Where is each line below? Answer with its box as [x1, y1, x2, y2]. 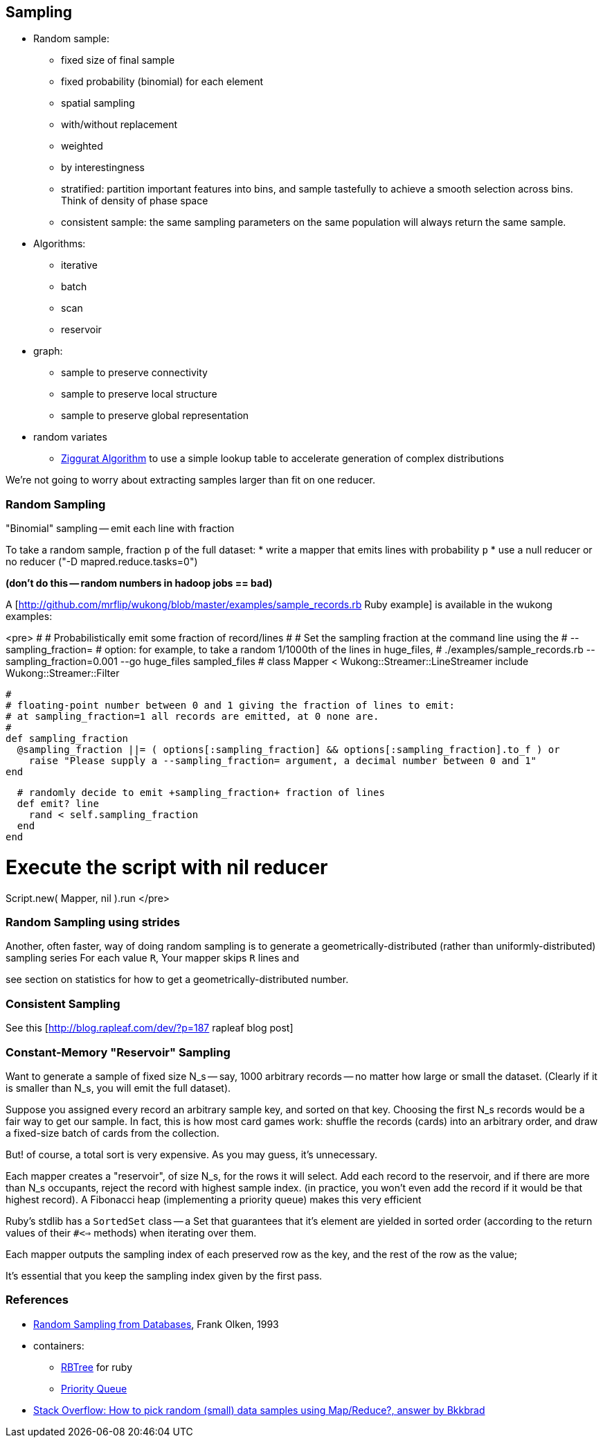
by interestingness [61, 161, 145, 174]
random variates [33, 431, 107, 443]
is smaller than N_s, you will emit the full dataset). [6, 1081, 231, 1094]
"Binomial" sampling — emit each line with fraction [6, 522, 235, 535]
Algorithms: [33, 238, 86, 250]
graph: [33, 345, 63, 357]
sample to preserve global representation [61, 409, 249, 422]
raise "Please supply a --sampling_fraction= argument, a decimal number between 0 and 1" [28, 755, 537, 767]
